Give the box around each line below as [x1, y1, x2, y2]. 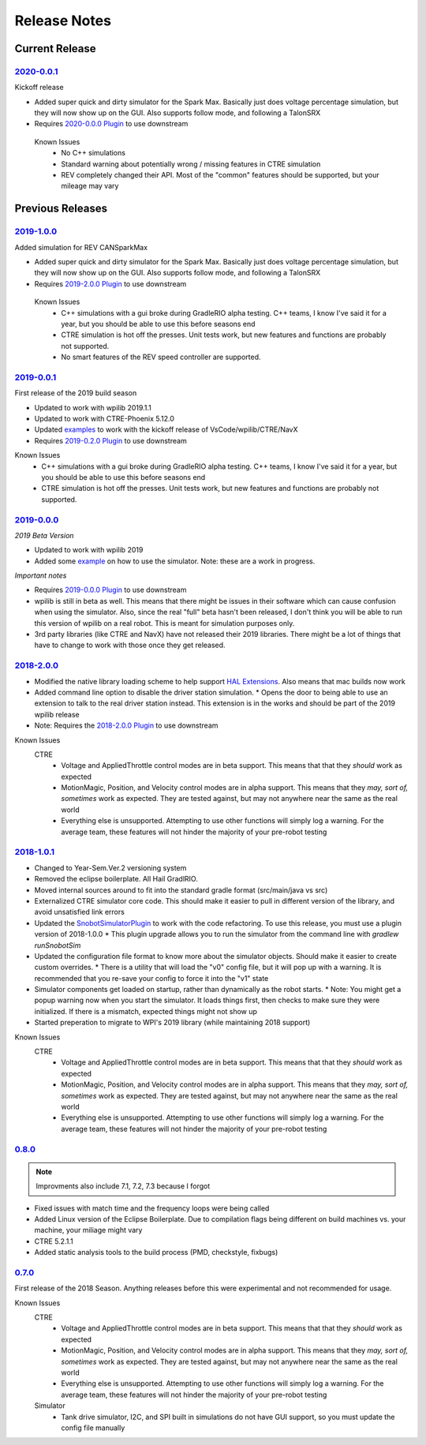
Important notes [14, 571, 67, 580]
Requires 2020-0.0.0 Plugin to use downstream [34, 119, 189, 129]
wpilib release [34, 709, 80, 719]
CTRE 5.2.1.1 [34, 1236, 74, 1246]
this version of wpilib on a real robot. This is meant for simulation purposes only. [34, 618, 295, 627]
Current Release [14, 42, 96, 55]
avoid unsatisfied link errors [34, 908, 125, 917]
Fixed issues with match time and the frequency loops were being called [34, 1204, 270, 1213]
